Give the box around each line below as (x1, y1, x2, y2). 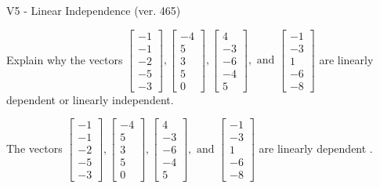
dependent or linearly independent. (6, 91, 174, 107)
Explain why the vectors (6, 51, 123, 67)
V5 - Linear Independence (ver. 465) (6, 2, 181, 18)
